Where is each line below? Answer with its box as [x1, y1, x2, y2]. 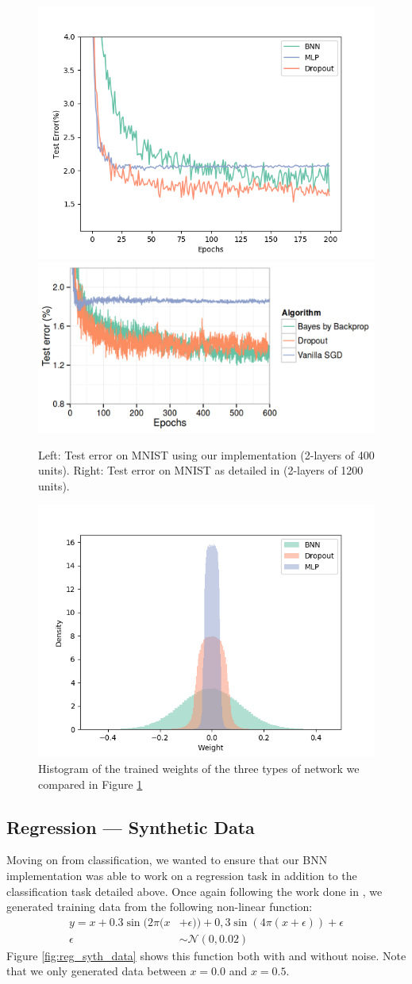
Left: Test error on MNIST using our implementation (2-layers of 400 [38, 446, 375, 463]
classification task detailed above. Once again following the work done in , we [6, 882, 383, 899]
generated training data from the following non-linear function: [6, 898, 313, 915]
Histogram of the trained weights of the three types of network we [38, 760, 360, 777]
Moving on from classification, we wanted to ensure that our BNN [6, 851, 328, 868]
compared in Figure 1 [38, 775, 143, 792]
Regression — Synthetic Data [6, 814, 255, 839]
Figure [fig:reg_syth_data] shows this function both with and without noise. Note [6, 947, 406, 963]
